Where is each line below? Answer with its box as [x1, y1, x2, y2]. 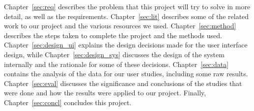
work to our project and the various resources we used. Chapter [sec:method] [4, 21, 236, 31]
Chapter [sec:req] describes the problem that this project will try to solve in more [4, 1, 251, 11]
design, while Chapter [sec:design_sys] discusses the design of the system [4, 49, 225, 59]
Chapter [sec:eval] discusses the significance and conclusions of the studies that [4, 78, 242, 88]
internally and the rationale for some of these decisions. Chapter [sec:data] [4, 59, 229, 69]
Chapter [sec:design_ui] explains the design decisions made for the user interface [4, 40, 248, 50]
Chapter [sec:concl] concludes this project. [4, 97, 132, 107]
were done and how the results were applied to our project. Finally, [4, 88, 206, 98]
